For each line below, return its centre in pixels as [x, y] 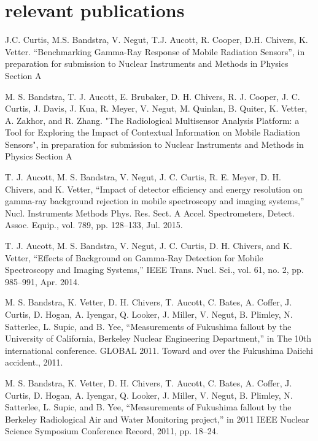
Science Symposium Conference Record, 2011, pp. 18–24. [112, 431]
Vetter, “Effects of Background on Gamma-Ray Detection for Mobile [134, 257]
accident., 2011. [34, 362]
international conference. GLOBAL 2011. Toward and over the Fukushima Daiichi [159, 350]
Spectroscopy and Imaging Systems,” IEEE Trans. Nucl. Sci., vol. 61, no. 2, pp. [154, 270]
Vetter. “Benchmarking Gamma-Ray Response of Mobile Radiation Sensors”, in [155, 51]
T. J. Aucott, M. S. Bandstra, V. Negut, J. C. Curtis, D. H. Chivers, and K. [149, 246]
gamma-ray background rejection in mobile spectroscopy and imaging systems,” [155, 201]
